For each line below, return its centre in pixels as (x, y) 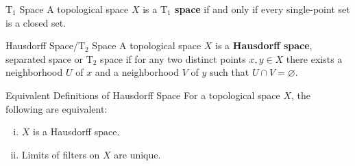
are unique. (137, 154)
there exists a (314, 58)
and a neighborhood (137, 72)
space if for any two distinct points (173, 58)
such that (229, 72)
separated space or (44, 58)
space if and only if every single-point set (262, 9)
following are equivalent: (57, 108)
